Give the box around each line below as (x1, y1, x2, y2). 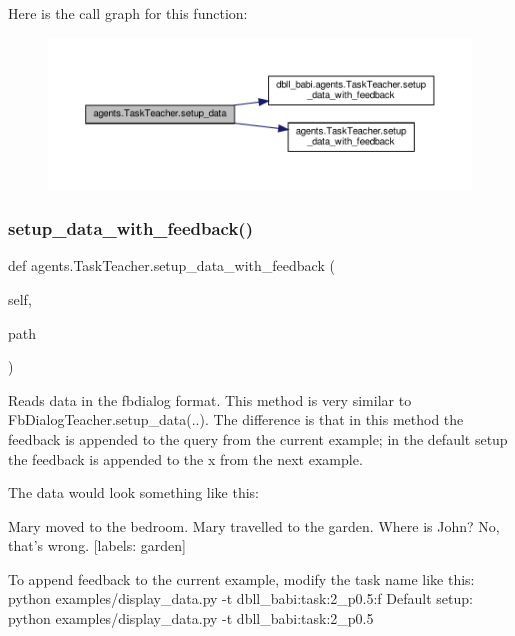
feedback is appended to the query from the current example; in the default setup (8, 428, 508, 449)
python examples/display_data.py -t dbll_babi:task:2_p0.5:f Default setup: (8, 588, 473, 609)
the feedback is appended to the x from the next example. (8, 448, 363, 469)
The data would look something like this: (8, 482, 259, 503)
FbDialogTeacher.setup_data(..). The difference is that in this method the (8, 409, 464, 430)
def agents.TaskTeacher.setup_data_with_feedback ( (8, 255, 335, 276)
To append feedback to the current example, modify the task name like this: (8, 568, 475, 589)
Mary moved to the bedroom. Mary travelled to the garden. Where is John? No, (8, 515, 500, 536)
